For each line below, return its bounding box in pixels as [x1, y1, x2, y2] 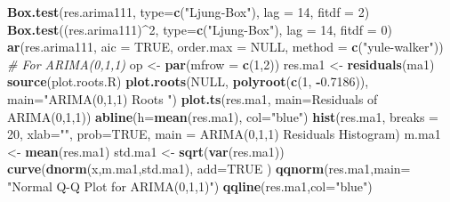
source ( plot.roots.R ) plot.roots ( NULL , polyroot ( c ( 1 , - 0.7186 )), [7, 72, 369, 91]
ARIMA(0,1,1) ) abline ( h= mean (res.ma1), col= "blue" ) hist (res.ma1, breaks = [7, 107, 438, 125]
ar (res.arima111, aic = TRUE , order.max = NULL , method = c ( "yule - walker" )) [7, 37, 444, 56]
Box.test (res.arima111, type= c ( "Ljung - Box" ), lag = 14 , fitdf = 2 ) [7, 3, 370, 20]
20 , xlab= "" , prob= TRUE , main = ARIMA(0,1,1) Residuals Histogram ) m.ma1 [7, 125, 441, 143]
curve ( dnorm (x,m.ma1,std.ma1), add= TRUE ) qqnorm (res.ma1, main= [7, 159, 411, 178]
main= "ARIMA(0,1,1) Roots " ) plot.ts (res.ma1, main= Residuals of [7, 89, 378, 108]
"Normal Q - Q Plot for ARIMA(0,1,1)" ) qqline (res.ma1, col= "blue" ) [7, 176, 373, 195]
